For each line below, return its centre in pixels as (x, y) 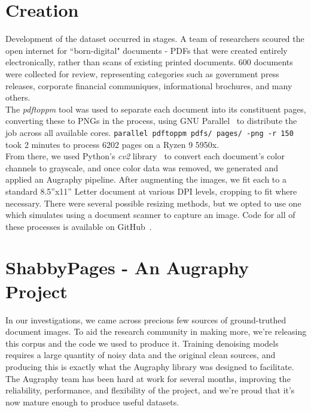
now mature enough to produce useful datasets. (92, 402)
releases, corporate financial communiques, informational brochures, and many (149, 85)
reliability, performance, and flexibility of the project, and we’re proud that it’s (150, 390)
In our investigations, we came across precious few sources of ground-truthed (146, 319)
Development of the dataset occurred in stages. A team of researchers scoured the (155, 39)
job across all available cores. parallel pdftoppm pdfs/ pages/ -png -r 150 (150, 132)
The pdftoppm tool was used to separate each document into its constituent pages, (156, 109)
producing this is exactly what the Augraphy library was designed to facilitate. (150, 366)
